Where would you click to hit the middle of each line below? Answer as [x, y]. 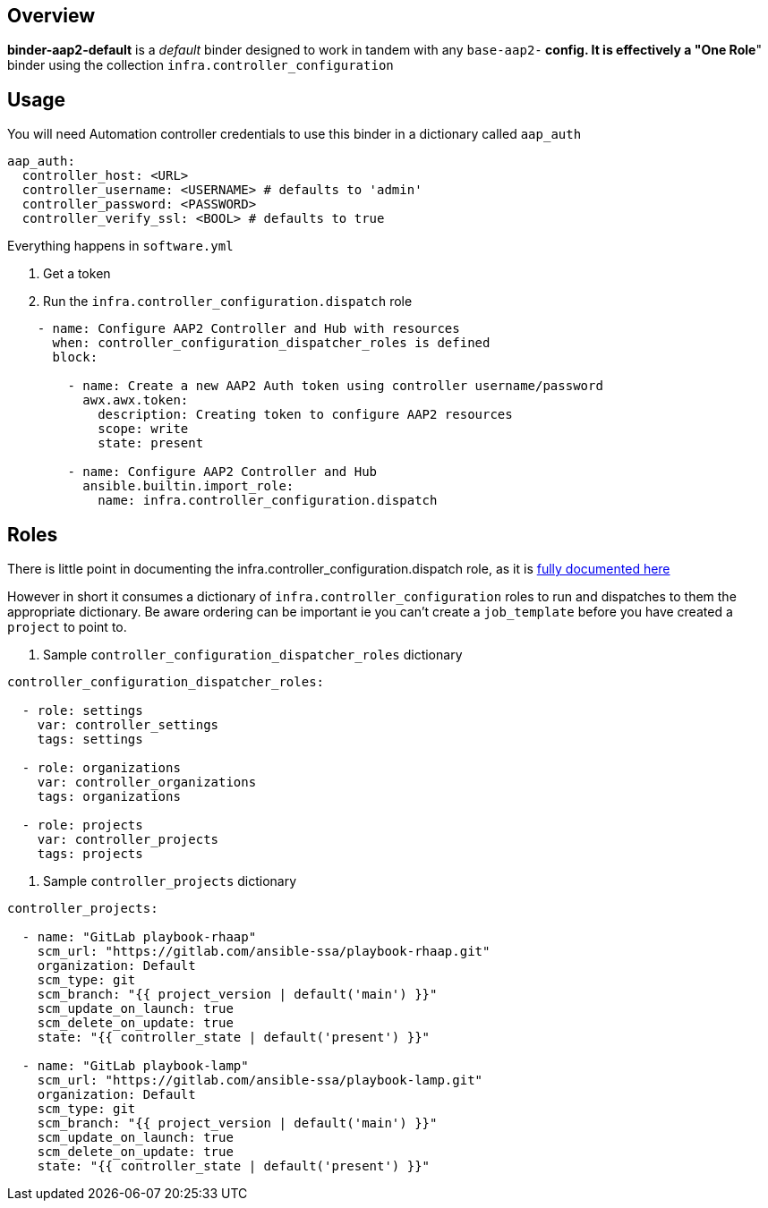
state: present [151, 443]
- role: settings [82, 711]
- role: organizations [101, 768]
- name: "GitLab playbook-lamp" [135, 1066]
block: [75, 357]
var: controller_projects [128, 840]
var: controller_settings [128, 725]
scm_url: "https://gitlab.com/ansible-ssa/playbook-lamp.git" [260, 1080]
